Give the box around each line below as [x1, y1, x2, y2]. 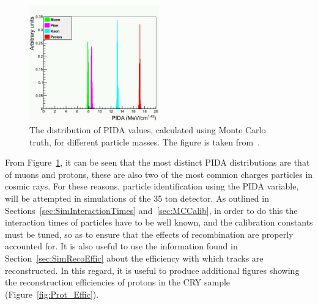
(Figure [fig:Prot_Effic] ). [5, 287, 99, 300]
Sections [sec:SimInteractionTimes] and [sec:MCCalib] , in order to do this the [5, 204, 298, 216]
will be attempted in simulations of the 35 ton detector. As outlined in [5, 192, 269, 205]
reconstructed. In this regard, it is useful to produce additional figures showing [5, 263, 300, 276]
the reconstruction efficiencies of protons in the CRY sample [5, 276, 231, 288]
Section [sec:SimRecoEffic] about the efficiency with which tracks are [5, 252, 264, 264]
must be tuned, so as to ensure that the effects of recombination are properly [5, 227, 294, 240]
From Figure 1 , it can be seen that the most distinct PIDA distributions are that [5, 156, 310, 169]
